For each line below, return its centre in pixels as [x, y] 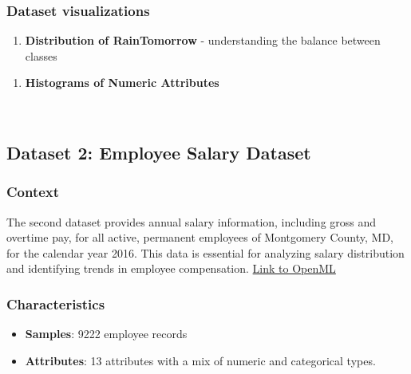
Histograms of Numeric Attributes [122, 83]
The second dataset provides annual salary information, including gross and [192, 221]
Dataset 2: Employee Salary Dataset [159, 152]
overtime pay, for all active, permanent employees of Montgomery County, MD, [200, 237]
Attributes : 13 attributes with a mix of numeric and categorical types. [200, 360]
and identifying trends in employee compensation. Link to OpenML [171, 268]
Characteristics [56, 303]
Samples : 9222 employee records [106, 334]
